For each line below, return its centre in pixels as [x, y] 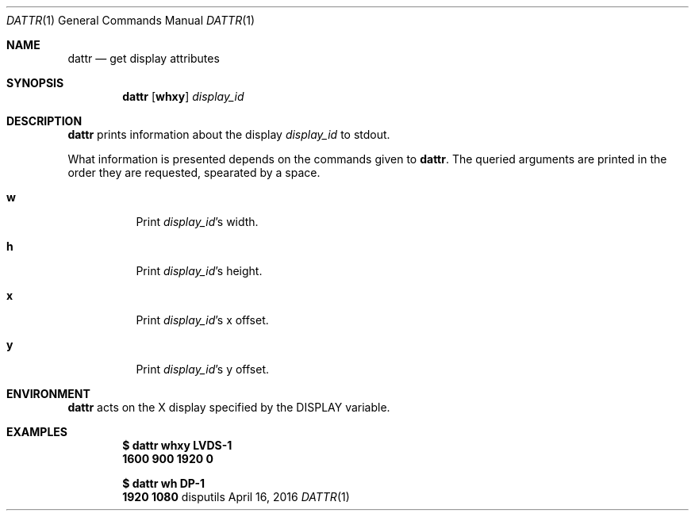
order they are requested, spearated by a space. [194, 172]
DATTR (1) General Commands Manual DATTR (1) [131, 20]
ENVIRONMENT [48, 394]
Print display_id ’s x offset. [202, 320]
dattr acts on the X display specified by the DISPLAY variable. [229, 407]
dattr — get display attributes [144, 58]
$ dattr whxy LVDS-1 [177, 445]
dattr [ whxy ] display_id [183, 96]
